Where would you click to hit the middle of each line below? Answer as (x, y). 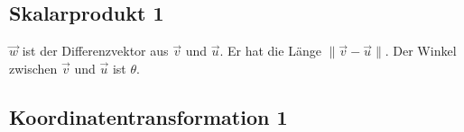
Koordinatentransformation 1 (148, 116)
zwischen (33, 68)
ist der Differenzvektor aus (95, 51)
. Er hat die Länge (270, 51)
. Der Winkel (421, 51)
